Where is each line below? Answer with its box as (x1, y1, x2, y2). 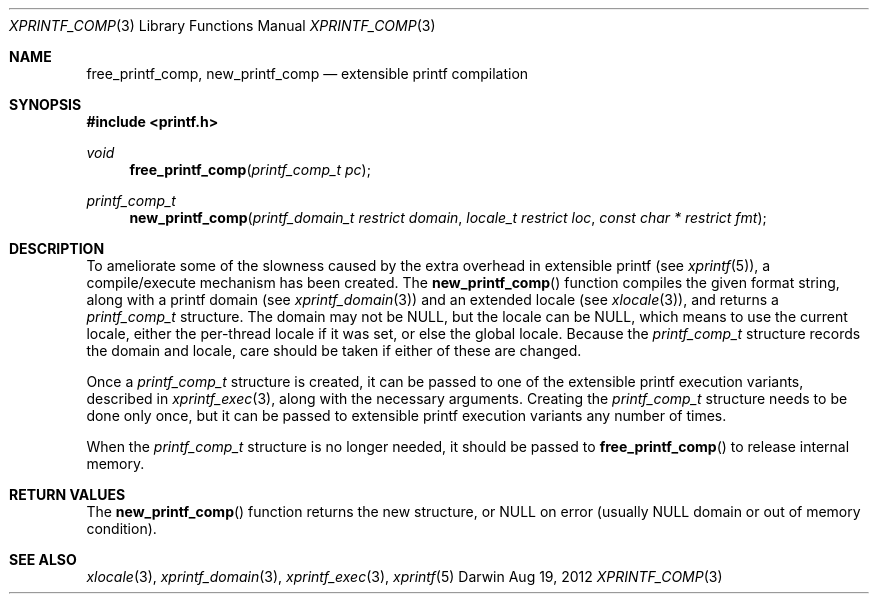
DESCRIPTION (9, 240, 105, 257)
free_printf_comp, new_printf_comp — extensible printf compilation (86, 65, 529, 82)
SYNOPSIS (9, 96, 82, 113)
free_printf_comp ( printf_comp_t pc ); (129, 161, 371, 178)
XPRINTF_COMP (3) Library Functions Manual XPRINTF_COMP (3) (9, 17, 436, 34)
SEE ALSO (9, 551, 77, 568)
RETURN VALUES (9, 486, 126, 503)
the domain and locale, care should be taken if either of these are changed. (86, 342, 582, 359)
